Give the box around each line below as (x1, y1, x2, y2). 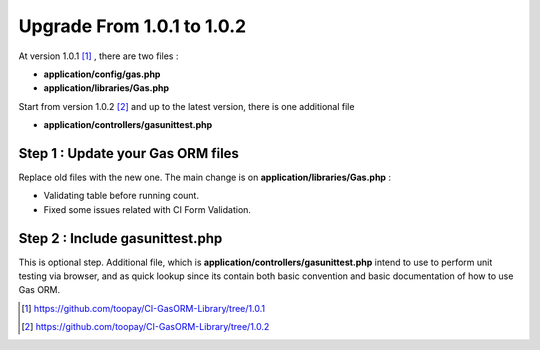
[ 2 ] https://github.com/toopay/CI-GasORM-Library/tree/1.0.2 (21, 321, 270, 333)
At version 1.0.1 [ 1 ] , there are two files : (18, 50, 179, 62)
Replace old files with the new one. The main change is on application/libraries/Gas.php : (18, 171, 392, 184)
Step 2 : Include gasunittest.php (18, 230, 223, 247)
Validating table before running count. (43, 190, 200, 202)
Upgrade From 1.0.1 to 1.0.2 (18, 15, 247, 37)
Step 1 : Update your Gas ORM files (18, 145, 240, 162)
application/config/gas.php (43, 68, 161, 80)
